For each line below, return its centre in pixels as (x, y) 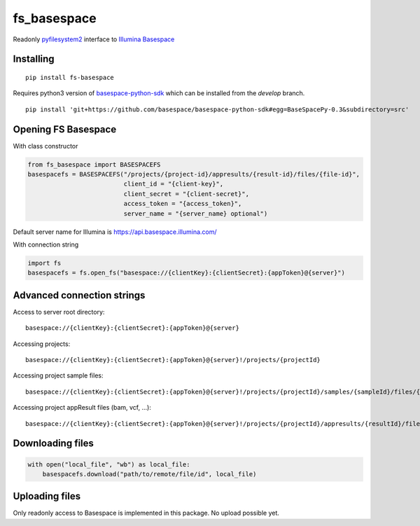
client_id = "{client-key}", (174, 184)
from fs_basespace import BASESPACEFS (94, 164)
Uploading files (47, 496)
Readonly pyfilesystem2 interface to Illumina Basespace (94, 39)
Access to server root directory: (59, 312)
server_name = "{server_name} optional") (196, 213)
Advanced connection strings (79, 295)
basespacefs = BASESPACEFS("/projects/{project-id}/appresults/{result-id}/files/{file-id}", (194, 174)
